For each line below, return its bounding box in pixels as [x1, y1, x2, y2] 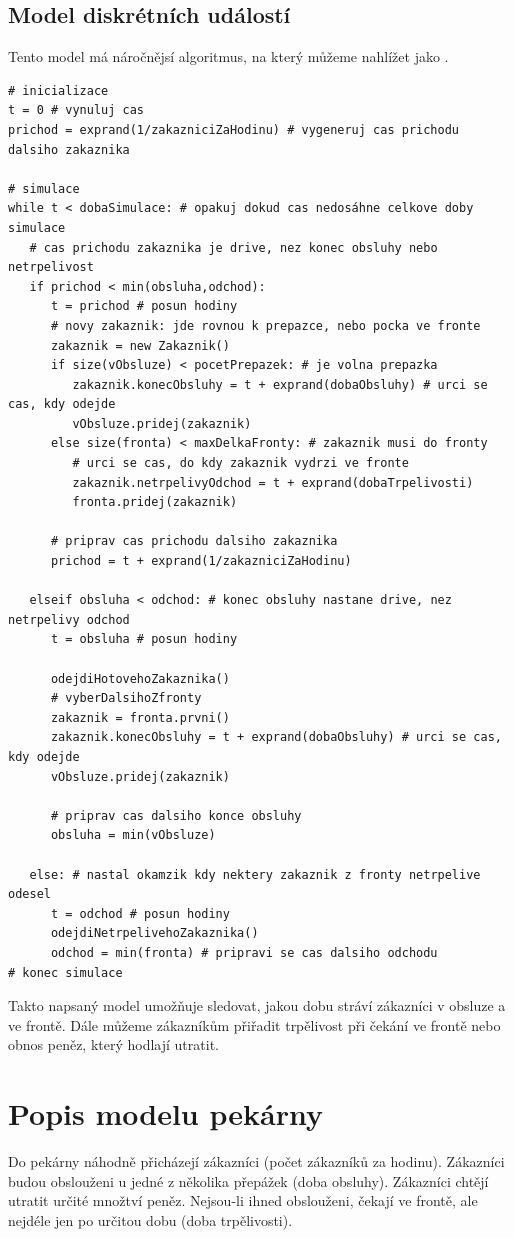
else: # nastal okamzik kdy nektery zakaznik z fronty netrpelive [29, 867, 481, 882]
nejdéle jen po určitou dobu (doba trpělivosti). [8, 1209, 293, 1230]
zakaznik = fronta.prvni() [50, 710, 230, 725]
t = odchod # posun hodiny [50, 906, 230, 921]
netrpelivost [8, 260, 94, 275]
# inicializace [8, 83, 109, 98]
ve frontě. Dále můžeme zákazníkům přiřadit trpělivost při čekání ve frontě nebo [8, 1014, 501, 1035]
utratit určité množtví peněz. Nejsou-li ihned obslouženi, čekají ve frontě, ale [8, 1190, 478, 1211]
